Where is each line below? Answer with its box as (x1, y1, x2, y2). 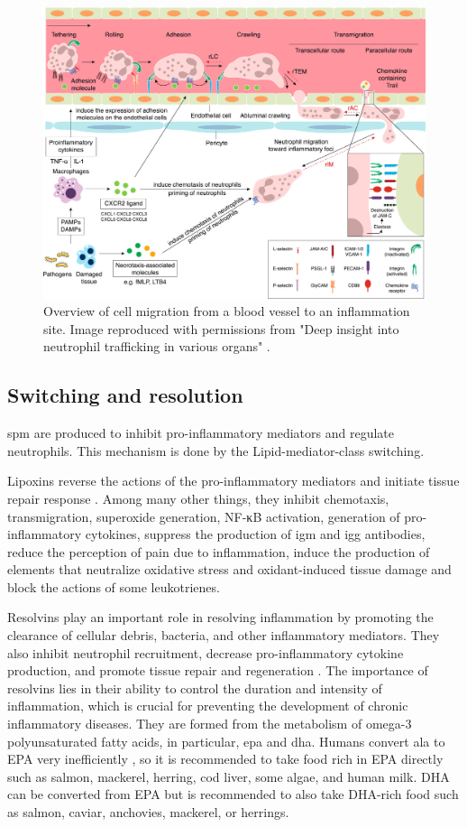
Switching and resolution (7, 381, 243, 409)
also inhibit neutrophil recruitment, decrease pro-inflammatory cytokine (7, 643, 404, 662)
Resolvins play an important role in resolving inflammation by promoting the (7, 608, 434, 627)
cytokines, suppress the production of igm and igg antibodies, (85, 525, 426, 544)
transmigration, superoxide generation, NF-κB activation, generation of (7, 506, 400, 525)
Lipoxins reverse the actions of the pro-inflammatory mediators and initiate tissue (7, 471, 460, 490)
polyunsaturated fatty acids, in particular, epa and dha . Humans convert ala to (7, 731, 445, 750)
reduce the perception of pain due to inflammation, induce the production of (7, 542, 430, 561)
